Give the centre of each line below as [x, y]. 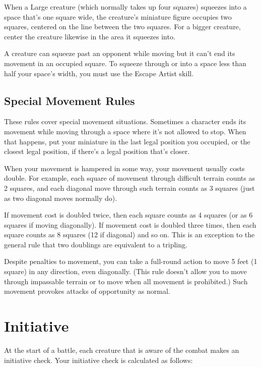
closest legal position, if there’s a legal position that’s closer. [97, 151]
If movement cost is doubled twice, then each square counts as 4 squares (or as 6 [128, 215]
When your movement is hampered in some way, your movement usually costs [124, 168]
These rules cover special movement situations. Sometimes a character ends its [125, 121]
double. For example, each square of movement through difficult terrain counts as [130, 178]
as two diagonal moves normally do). [61, 198]
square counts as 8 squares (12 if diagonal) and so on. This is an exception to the [129, 234]
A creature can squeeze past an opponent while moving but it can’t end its [120, 53]
